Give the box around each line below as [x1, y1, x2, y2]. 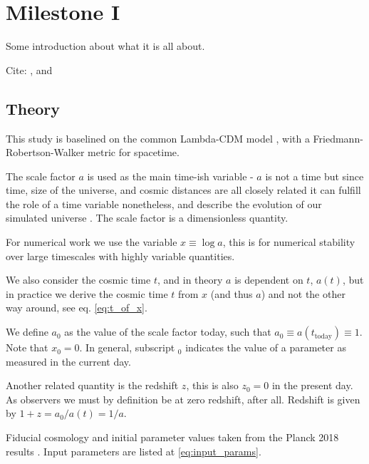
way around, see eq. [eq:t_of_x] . [6, 300, 147, 315]
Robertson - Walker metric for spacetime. [6, 145, 180, 160]
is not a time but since [265, 168, 364, 183]
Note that [6, 340, 48, 355]
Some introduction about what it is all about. [6, 38, 205, 53]
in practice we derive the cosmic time [6, 286, 168, 301]
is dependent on [234, 272, 303, 287]
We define [6, 324, 48, 339]
